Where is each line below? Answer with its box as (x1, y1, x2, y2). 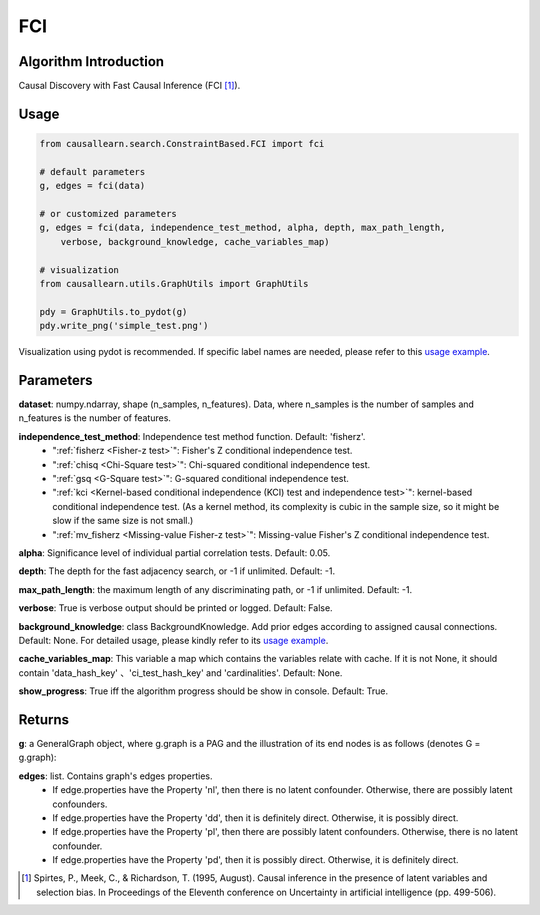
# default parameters (39, 166, 146, 177)
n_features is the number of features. (18, 412, 172, 424)
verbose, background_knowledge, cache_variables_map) (60, 236, 330, 247)
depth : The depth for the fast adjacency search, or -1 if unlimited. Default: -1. (18, 565, 335, 577)
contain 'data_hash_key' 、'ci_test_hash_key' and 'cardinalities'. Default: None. (18, 666, 343, 679)
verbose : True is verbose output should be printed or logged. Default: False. (18, 602, 334, 614)
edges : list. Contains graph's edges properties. (18, 770, 213, 782)
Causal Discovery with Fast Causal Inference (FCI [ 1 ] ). (18, 80, 241, 92)
